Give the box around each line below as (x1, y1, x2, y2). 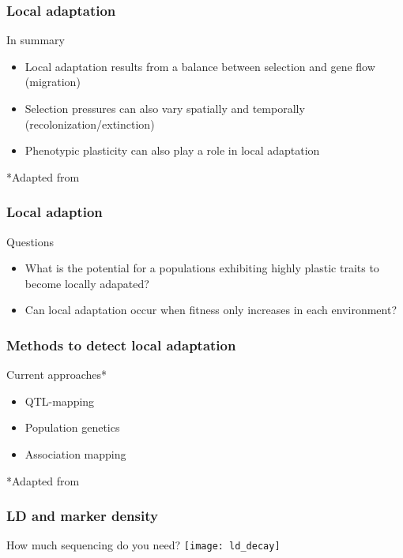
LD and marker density (6, 506, 158, 526)
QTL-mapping (24, 392, 95, 409)
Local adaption (6, 202, 103, 222)
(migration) (24, 73, 81, 90)
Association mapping (24, 445, 126, 462)
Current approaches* (6, 366, 107, 383)
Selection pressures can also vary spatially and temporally (24, 100, 305, 116)
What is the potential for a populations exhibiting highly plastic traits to (24, 260, 379, 276)
